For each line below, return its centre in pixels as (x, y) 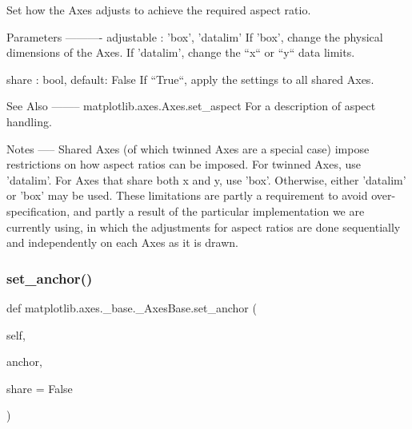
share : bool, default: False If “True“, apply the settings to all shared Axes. (190, 79)
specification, (38, 211)
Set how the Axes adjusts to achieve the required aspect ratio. (159, 10)
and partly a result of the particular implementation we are (219, 211)
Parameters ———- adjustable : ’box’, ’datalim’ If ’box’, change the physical (195, 36)
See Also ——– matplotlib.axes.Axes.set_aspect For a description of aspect (191, 106)
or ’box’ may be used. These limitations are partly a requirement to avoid (187, 195)
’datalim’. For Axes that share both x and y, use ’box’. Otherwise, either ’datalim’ (206, 179)
